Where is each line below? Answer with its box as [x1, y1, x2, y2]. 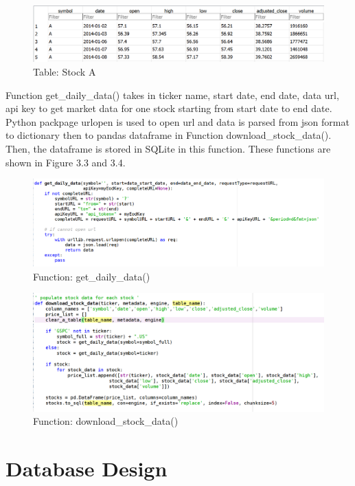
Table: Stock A [33, 64, 96, 78]
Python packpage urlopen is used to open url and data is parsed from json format [5, 114, 350, 129]
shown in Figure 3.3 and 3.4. [5, 155, 126, 169]
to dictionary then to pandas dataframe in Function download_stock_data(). [5, 128, 332, 142]
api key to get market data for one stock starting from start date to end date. [5, 101, 332, 115]
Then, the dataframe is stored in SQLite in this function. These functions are [5, 141, 331, 155]
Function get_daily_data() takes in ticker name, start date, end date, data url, [5, 87, 339, 102]
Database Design [5, 454, 168, 483]
